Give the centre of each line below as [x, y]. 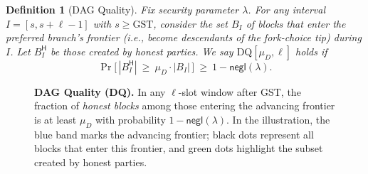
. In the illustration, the [278, 119]
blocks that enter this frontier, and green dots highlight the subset [179, 148]
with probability [130, 119]
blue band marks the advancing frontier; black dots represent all [174, 134]
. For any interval [286, 9]
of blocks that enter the [296, 23]
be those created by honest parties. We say [142, 51]
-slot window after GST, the [240, 91]
